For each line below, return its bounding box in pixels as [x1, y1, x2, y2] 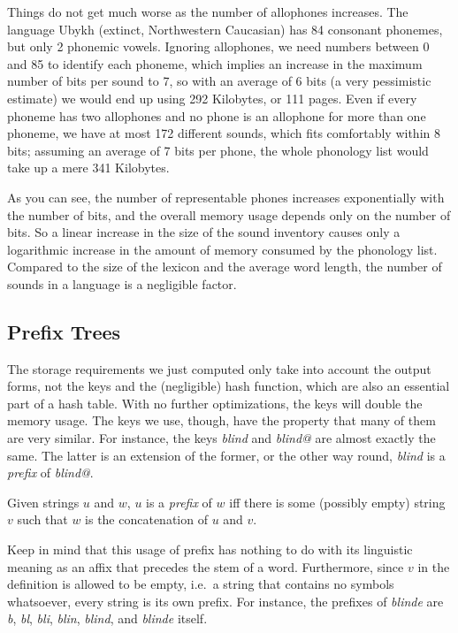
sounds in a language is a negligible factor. [7, 274, 237, 293]
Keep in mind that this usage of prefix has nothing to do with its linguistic [7, 540, 413, 559]
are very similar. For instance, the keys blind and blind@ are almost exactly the [7, 429, 436, 447]
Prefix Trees [7, 317, 121, 345]
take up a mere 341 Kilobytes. [7, 158, 170, 177]
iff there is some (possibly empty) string [229, 492, 446, 511]
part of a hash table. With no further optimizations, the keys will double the [7, 393, 423, 412]
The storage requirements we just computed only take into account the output [7, 359, 431, 378]
